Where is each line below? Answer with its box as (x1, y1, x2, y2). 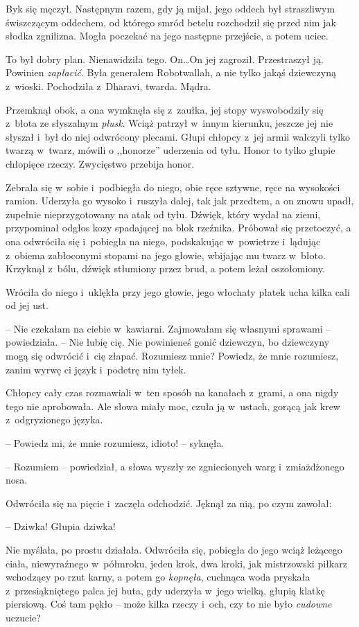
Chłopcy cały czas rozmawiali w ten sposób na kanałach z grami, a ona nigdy (6, 385, 339, 400)
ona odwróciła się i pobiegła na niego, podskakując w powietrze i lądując (6, 233, 321, 248)
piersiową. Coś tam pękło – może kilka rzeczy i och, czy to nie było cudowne (6, 597, 332, 611)
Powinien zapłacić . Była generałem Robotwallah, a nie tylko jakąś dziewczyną (6, 65, 336, 80)
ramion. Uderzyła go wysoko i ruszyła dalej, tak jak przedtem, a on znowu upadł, (6, 193, 354, 208)
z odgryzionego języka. (6, 412, 103, 427)
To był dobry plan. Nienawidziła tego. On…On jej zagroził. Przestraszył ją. (6, 51, 324, 66)
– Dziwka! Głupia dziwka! (6, 519, 116, 533)
